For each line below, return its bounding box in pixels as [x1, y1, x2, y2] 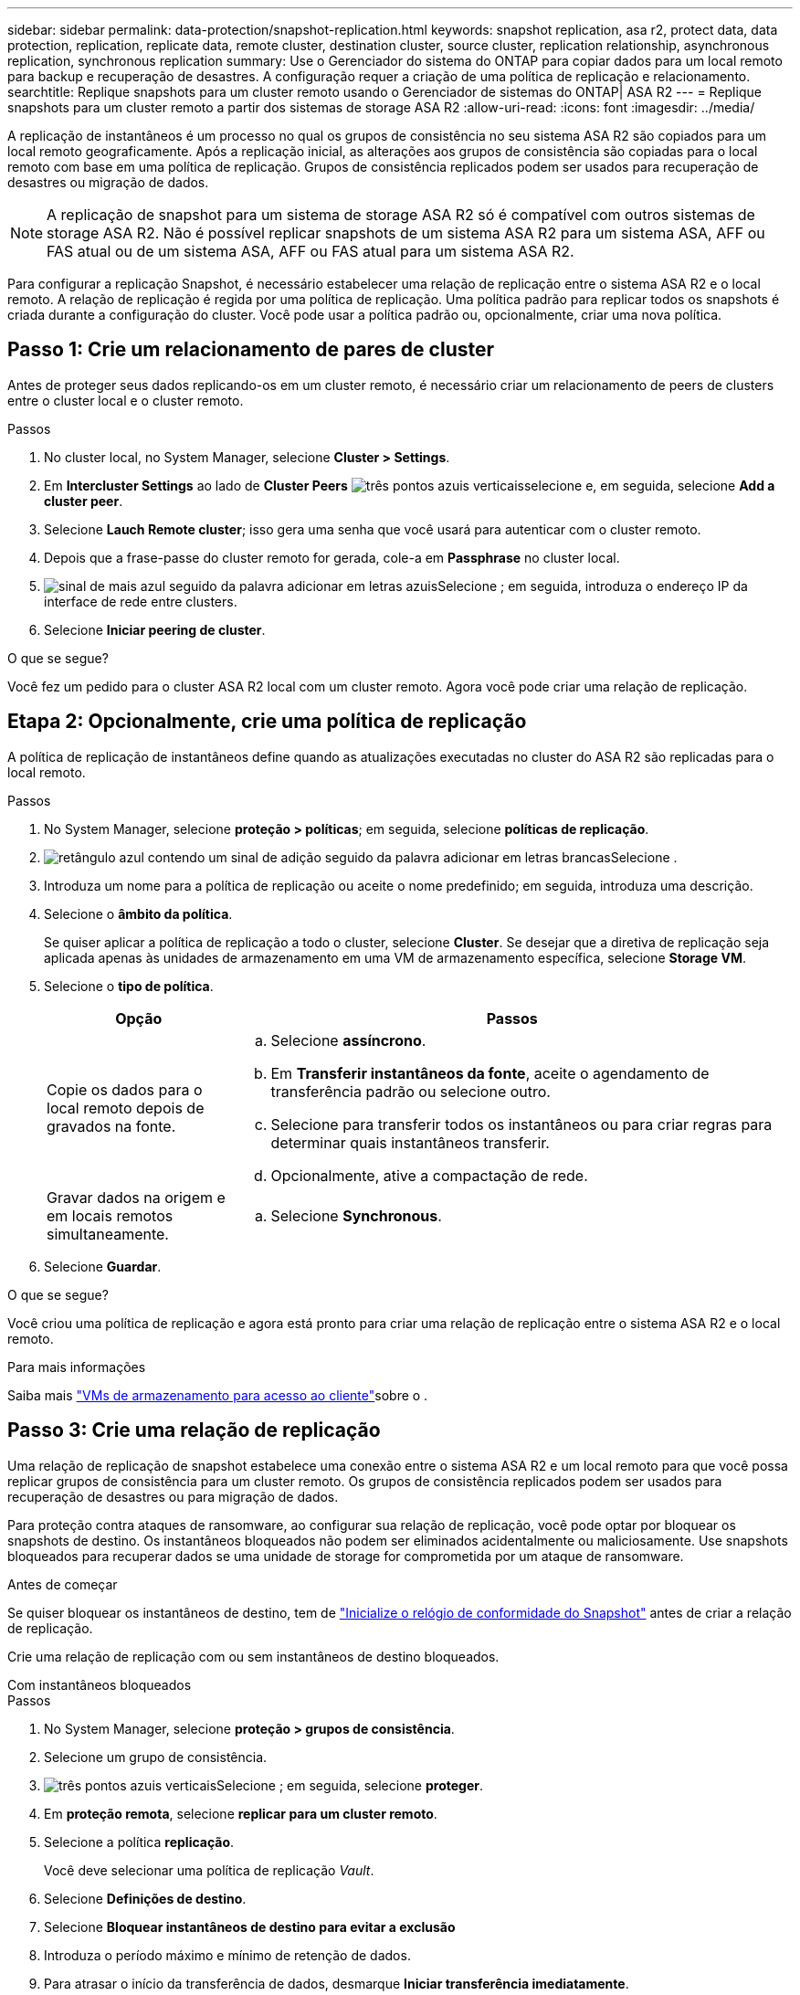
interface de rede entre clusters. [44, 593, 237, 609]
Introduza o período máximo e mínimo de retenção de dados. [44, 1947, 411, 1963]
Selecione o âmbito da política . [44, 905, 233, 922]
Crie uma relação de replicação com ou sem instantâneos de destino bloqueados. [7, 1648, 500, 1664]
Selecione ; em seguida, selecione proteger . [216, 1777, 483, 1793]
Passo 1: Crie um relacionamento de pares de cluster [7, 338, 495, 362]
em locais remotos [47, 1206, 174, 1225]
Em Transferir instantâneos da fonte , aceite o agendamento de [270, 1063, 710, 1082]
